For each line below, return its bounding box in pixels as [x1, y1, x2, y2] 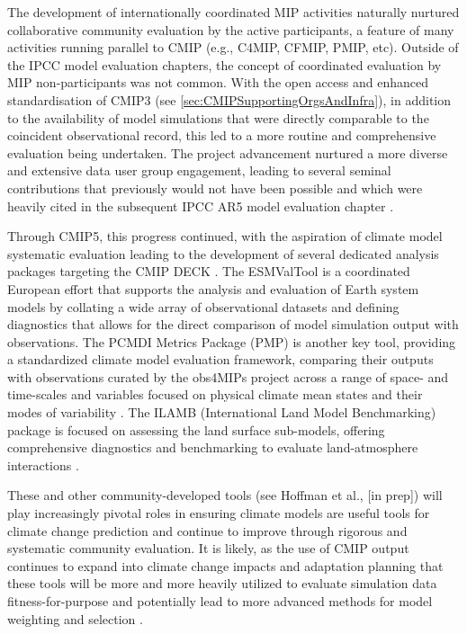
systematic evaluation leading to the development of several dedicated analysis [7, 244, 439, 263]
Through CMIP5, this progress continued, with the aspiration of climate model [7, 227, 443, 246]
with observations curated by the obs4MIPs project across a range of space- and [7, 367, 449, 386]
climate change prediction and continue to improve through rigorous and [7, 521, 408, 540]
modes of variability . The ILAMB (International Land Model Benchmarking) [7, 403, 436, 422]
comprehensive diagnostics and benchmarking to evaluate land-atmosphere [7, 438, 418, 457]
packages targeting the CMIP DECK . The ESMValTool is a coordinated [7, 262, 410, 281]
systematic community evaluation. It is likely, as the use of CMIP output [7, 539, 409, 558]
